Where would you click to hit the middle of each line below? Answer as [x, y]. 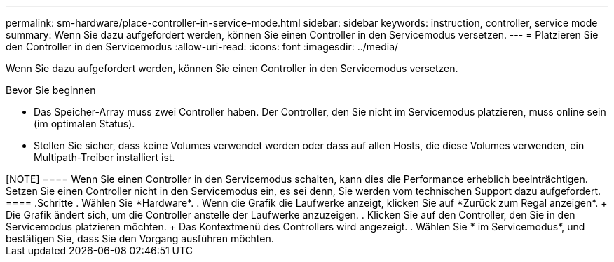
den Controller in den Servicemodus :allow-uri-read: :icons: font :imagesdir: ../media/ [202, 47]
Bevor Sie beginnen [51, 90]
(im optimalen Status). [84, 124]
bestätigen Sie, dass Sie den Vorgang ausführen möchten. [140, 239]
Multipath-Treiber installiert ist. [104, 157]
